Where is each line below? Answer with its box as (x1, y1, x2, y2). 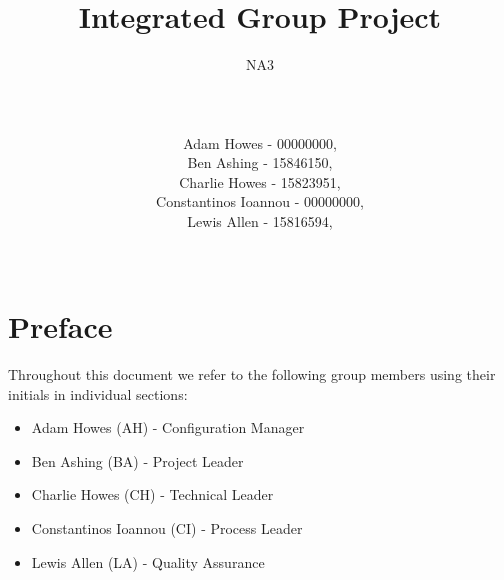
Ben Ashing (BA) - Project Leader (31, 450, 244, 471)
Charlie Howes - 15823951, (179, 171, 341, 192)
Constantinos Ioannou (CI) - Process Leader (31, 517, 303, 538)
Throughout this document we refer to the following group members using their (8, 364, 496, 384)
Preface (8, 306, 113, 347)
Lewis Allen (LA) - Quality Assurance (31, 551, 265, 572)
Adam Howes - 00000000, (183, 132, 337, 153)
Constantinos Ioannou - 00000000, (156, 191, 364, 212)
